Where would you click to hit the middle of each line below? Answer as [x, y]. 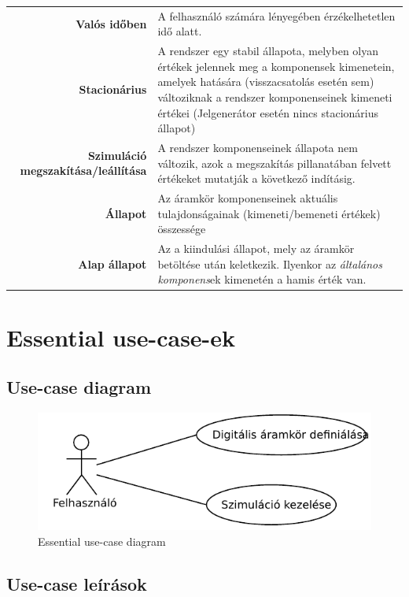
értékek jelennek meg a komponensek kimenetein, [276, 66]
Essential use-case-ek [121, 337]
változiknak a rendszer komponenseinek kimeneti [275, 96]
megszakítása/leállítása [83, 171]
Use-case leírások [77, 583]
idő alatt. [180, 31]
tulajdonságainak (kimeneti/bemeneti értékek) [269, 213]
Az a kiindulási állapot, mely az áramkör [256, 248]
